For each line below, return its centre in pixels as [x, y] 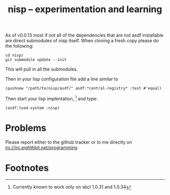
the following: [19, 46]
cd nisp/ [14, 55]
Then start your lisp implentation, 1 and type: [51, 98]
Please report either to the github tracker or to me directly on [69, 142]
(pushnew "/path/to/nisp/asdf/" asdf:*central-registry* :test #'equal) [83, 88]
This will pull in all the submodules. [42, 69]
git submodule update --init [36, 60]
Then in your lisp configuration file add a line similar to [62, 79]
